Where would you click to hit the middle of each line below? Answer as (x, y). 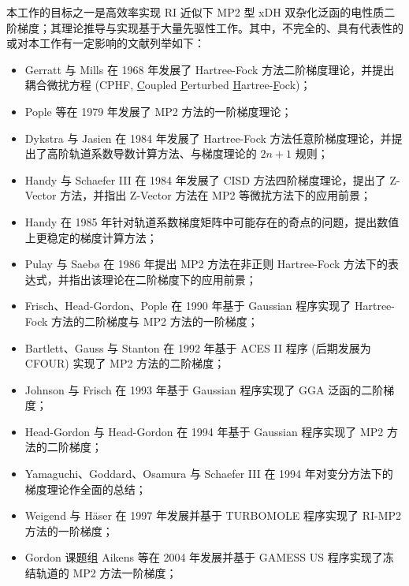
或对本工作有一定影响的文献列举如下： (106, 43)
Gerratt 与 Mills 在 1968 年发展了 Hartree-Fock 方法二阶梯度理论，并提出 (210, 69)
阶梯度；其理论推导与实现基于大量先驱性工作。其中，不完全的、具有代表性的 (205, 27)
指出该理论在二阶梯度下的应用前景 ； (163, 279)
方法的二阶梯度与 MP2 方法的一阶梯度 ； (155, 321)
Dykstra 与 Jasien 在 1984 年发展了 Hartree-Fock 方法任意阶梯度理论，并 (208, 138)
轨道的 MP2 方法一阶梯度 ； (106, 573)
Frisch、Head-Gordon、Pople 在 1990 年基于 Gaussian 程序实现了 (188, 306)
